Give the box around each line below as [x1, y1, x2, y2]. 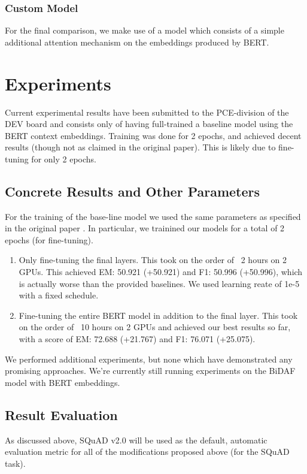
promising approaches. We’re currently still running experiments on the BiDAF [5, 364, 296, 377]
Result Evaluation [5, 405, 118, 424]
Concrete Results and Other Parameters [5, 182, 260, 200]
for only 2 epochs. [31, 152, 96, 165]
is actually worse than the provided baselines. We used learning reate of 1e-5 [19, 277, 300, 289]
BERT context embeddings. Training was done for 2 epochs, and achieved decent [5, 129, 302, 141]
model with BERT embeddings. [5, 376, 120, 388]
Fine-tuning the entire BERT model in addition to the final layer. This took [19, 309, 298, 321]
